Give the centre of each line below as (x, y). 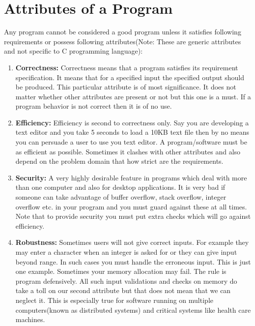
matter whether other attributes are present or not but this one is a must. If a (133, 96)
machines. (30, 319)
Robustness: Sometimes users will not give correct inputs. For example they (132, 242)
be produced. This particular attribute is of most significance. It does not (126, 87)
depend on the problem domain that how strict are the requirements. (119, 161)
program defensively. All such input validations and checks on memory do (126, 281)
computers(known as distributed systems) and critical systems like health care (133, 310)
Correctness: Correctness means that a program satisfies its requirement (127, 67)
